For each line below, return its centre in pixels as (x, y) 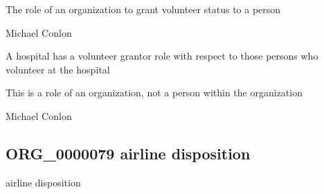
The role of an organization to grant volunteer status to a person (143, 9)
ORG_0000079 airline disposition (128, 153)
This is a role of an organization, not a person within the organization (154, 92)
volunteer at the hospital (58, 69)
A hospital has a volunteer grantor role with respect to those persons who (162, 56)
